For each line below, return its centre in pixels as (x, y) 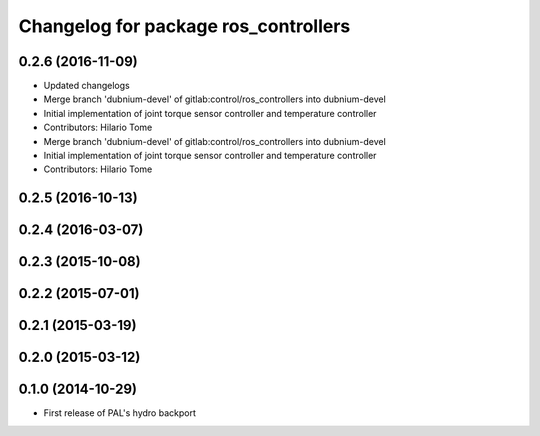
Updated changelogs (86, 86)
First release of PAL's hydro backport (120, 413)
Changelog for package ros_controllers (184, 26)
